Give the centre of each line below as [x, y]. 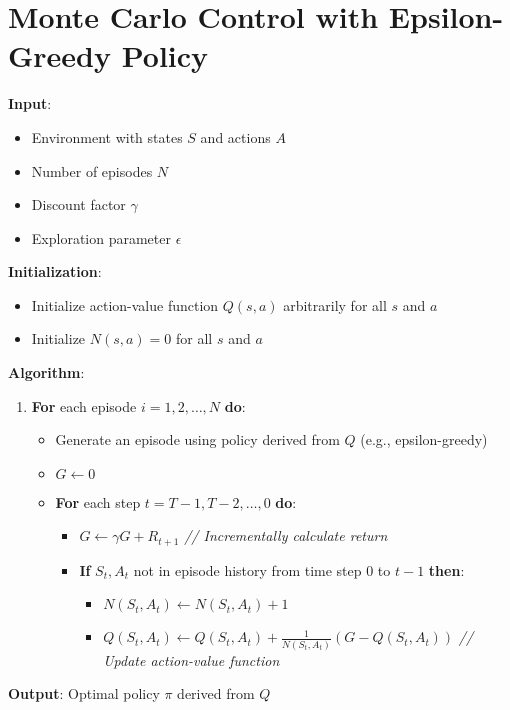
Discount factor [78, 204]
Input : [30, 103]
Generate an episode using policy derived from [197, 439]
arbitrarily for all [335, 304]
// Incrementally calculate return [286, 535]
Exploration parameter [101, 237]
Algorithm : [46, 372]
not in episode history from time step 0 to [262, 569]
